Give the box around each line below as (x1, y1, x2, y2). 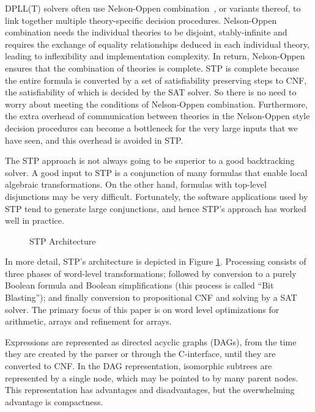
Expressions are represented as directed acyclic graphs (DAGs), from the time (5, 335, 297, 348)
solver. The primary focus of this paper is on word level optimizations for (5, 303, 280, 315)
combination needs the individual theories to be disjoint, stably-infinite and (5, 26, 287, 39)
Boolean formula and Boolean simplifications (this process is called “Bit (5, 279, 274, 292)
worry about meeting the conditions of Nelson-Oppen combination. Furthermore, (5, 97, 308, 110)
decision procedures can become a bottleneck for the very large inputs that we (5, 121, 298, 134)
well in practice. (5, 214, 64, 227)
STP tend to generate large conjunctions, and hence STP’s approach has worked (5, 202, 306, 215)
